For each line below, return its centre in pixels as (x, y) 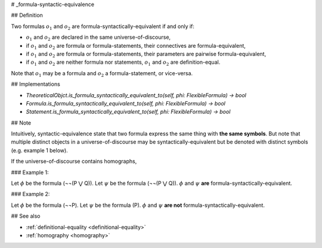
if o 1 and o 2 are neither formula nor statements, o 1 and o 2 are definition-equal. (123, 63)
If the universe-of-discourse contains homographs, (74, 162)
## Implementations (36, 84)
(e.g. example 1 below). (39, 150)
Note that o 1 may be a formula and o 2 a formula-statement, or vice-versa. (102, 74)
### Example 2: (30, 194)
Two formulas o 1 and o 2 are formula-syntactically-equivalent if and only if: (103, 27)
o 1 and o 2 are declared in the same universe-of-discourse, (98, 38)
